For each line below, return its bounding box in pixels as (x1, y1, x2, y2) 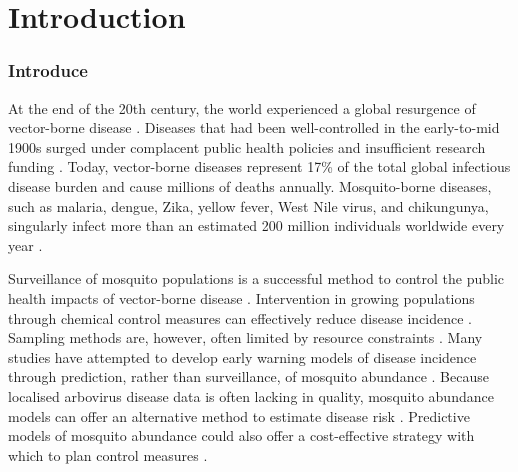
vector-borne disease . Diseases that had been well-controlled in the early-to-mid (8, 117, 500, 138)
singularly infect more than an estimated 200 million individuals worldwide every (8, 215, 505, 236)
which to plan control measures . (8, 444, 208, 465)
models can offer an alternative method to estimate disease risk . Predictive (8, 405, 470, 426)
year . (8, 234, 43, 255)
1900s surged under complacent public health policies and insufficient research (8, 136, 486, 157)
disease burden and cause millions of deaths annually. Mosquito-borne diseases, (8, 175, 492, 196)
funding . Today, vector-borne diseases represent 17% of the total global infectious (8, 156, 511, 177)
